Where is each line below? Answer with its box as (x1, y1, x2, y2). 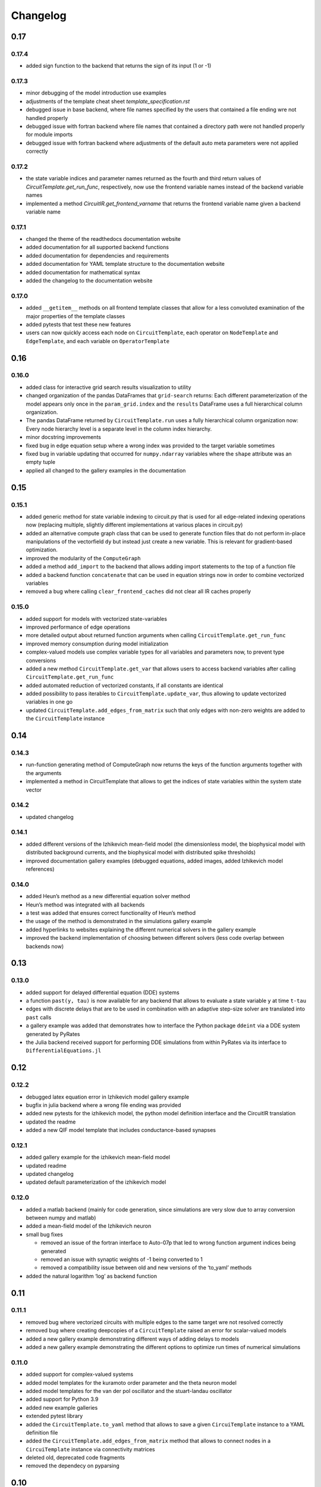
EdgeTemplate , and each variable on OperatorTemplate (26, 337, 169, 344)
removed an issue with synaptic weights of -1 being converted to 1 (40, 1256, 203, 1263)
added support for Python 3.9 (26, 1395, 99, 1403)
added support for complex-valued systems (26, 1371, 134, 1378)
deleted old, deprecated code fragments (26, 1454, 125, 1461)
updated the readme (26, 1118, 76, 1125)
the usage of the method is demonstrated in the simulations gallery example (26, 918, 212, 925)
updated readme (26, 1162, 67, 1169)
